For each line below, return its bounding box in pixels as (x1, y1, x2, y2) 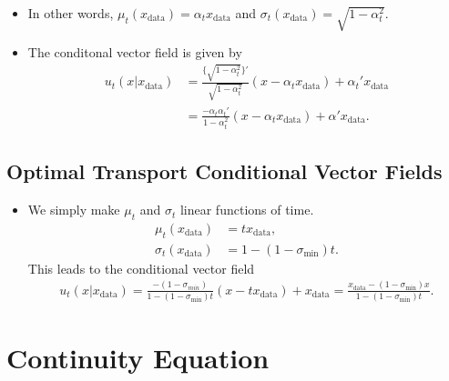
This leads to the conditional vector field (27, 258, 255, 277)
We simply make (27, 200, 120, 219)
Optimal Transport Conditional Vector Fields (6, 157, 443, 185)
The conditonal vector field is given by (27, 42, 242, 61)
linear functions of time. (179, 200, 314, 219)
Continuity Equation (6, 339, 270, 376)
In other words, (27, 4, 114, 22)
